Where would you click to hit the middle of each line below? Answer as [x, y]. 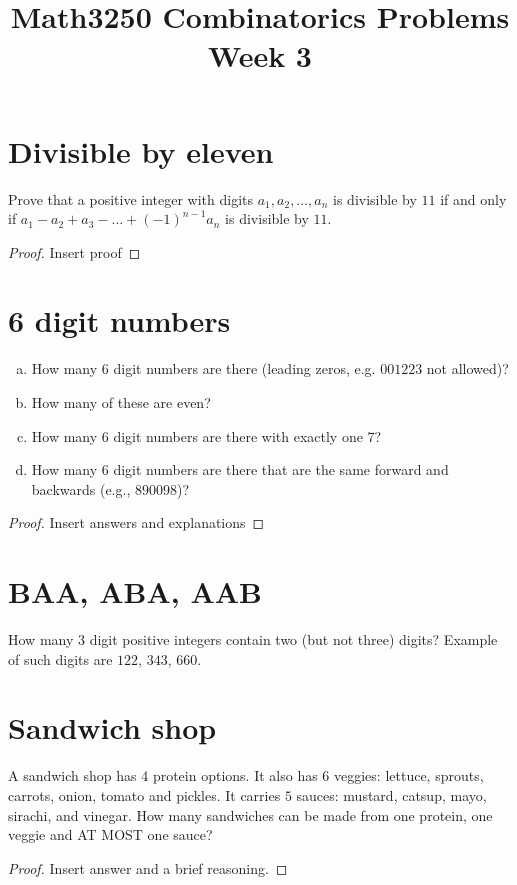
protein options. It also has [235, 775]
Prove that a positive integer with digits [131, 198]
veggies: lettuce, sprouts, [409, 775]
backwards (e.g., [81, 488]
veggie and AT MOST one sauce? [110, 834]
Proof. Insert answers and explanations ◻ [136, 522]
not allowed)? [467, 368]
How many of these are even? [121, 402]
